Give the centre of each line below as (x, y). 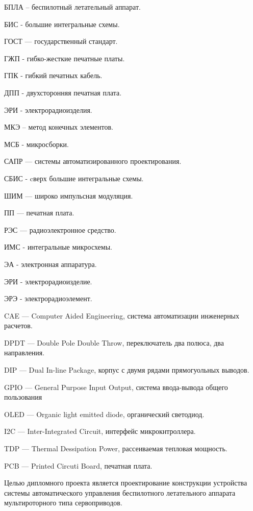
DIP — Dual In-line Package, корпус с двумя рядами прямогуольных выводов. (127, 370)
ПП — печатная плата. (39, 213)
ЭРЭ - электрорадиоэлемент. (48, 298)
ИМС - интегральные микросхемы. (58, 247)
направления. (24, 352)
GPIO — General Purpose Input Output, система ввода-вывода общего (116, 387)
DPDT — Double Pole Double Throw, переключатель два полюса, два (114, 342)
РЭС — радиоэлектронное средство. (60, 229)
